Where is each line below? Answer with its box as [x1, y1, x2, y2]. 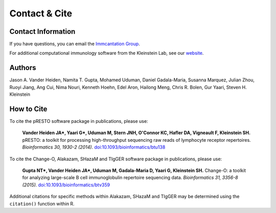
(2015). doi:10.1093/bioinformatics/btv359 [22, 182, 110, 188]
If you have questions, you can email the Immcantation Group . [9, 41, 140, 47]
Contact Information [9, 27, 76, 36]
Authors [9, 63, 36, 72]
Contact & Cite [9, 8, 73, 19]
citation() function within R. [9, 200, 75, 207]
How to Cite [9, 104, 48, 113]
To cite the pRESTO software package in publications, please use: [9, 118, 148, 124]
